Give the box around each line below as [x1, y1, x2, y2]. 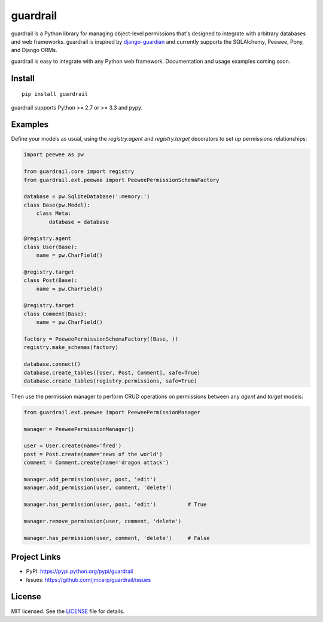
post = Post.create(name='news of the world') [23, 451, 163, 457]
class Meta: [36, 210, 72, 217]
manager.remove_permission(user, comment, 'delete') [23, 518, 182, 524]
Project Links [11, 552, 61, 562]
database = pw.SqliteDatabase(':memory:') [23, 193, 150, 200]
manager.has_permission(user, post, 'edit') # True [23, 501, 207, 508]
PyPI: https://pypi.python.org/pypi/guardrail [26, 568, 133, 575]
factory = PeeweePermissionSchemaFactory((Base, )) [23, 336, 179, 342]
